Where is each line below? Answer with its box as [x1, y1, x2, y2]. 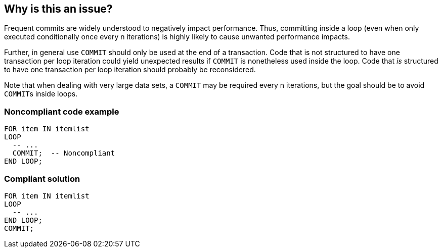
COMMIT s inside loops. [4, 89, 78, 98]
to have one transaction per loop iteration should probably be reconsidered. [4, 65, 256, 74]
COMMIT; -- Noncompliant [12, 149, 115, 158]
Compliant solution [4, 173, 80, 184]
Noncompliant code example [4, 106, 119, 117]
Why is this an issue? [4, 3, 113, 15]
